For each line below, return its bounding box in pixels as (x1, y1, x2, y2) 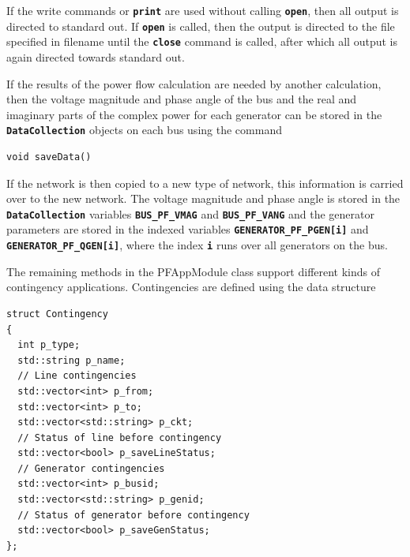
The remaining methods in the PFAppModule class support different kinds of (6, 263, 381, 279)
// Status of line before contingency (17, 432, 222, 443)
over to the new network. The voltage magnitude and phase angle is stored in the (6, 190, 401, 207)
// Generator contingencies (17, 462, 165, 474)
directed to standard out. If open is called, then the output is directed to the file (6, 17, 395, 34)
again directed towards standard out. (6, 48, 185, 65)
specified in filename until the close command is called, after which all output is (6, 33, 397, 50)
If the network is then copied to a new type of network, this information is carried (6, 174, 404, 191)
